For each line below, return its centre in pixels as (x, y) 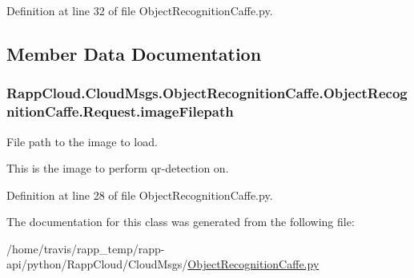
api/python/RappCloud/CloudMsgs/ (97, 264)
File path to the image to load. (82, 141)
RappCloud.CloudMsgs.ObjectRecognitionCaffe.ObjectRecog (207, 93)
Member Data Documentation (134, 53)
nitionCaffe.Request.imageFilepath (120, 111)
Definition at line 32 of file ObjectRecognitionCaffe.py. (140, 10)
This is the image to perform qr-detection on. (118, 168)
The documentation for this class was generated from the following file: (181, 222)
